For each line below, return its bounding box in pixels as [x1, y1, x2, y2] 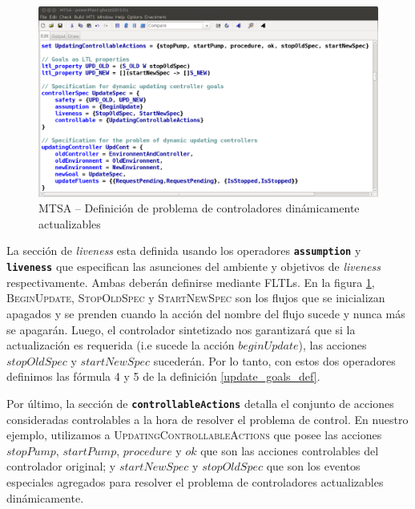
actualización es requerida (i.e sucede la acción [6, 337, 235, 353]
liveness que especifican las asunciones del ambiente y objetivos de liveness [6, 258, 381, 275]
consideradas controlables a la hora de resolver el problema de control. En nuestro [6, 410, 409, 427]
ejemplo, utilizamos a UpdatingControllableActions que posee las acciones [6, 426, 382, 443]
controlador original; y [6, 458, 116, 475]
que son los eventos [266, 458, 361, 475]
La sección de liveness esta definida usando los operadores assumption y [6, 242, 361, 259]
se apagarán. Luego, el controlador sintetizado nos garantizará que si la [6, 321, 356, 337]
